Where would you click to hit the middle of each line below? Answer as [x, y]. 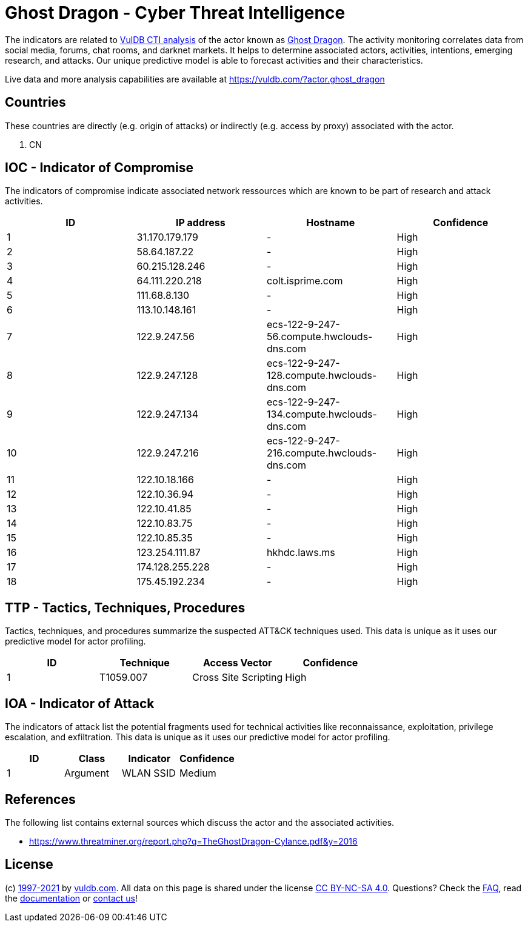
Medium [198, 773]
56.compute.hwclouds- [320, 337]
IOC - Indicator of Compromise [99, 168]
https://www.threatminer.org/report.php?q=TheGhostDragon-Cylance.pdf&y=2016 [193, 841]
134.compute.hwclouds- [322, 414]
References [40, 799]
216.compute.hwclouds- [322, 453]
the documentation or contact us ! [71, 898]
